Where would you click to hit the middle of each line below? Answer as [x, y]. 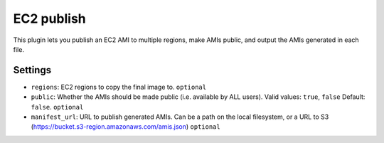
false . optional [57, 107]
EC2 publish [50, 18]
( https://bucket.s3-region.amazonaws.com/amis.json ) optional [126, 127]
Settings [32, 70]
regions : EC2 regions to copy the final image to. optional [118, 87]
